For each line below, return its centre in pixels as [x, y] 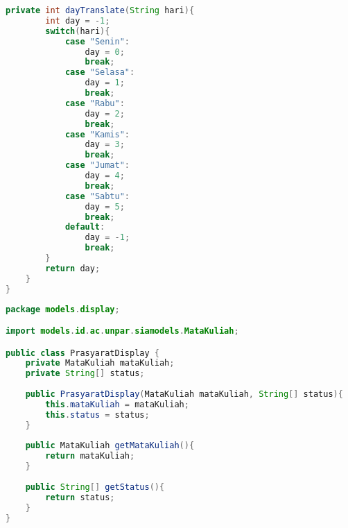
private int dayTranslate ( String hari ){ [100, 10]
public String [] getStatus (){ [95, 487]
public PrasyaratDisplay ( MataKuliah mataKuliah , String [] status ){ [184, 394]
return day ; [73, 268]
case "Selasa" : [100, 73]
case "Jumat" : [97, 165]
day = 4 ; [105, 176]
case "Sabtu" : [97, 196]
